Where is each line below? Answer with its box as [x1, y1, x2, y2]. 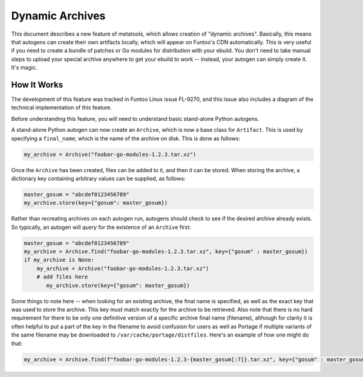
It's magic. [11, 64, 38, 71]
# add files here [36, 274, 88, 280]
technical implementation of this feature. [11, 104, 112, 111]
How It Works [11, 79, 64, 90]
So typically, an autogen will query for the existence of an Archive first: [11, 224, 191, 231]
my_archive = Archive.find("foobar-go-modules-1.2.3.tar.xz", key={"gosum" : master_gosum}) [24, 248, 308, 255]
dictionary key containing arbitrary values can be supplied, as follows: [11, 175, 186, 182]
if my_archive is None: [24, 257, 95, 263]
